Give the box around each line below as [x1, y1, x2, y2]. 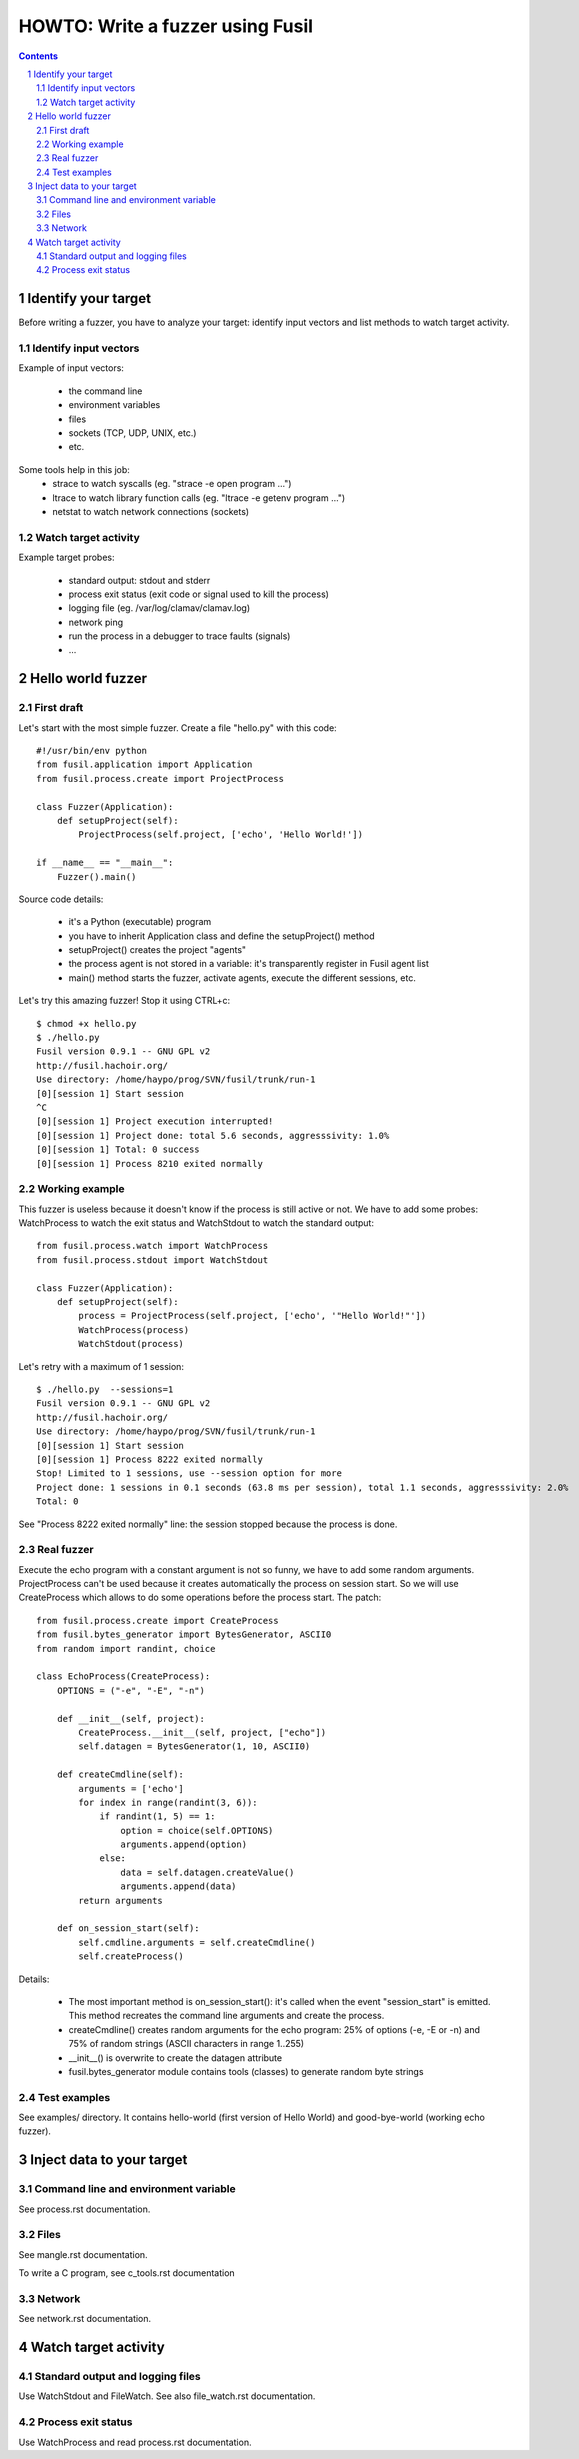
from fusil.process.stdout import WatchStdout [36, 1254, 269, 1265]
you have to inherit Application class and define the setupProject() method [68, 930, 375, 942]
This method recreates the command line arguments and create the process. [68, 2010, 385, 2022]
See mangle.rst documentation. [18, 2248, 149, 2260]
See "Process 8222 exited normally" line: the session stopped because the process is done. [18, 1518, 398, 1530]
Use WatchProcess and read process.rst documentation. [18, 2436, 252, 2448]
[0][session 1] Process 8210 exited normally [36, 1158, 264, 1169]
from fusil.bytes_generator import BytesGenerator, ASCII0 [36, 1629, 332, 1640]
